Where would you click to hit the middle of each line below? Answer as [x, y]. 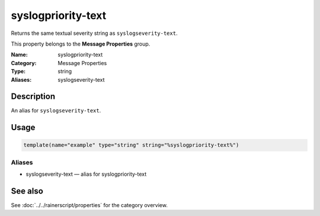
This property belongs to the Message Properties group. [81, 44]
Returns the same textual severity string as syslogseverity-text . [94, 33]
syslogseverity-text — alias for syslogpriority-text [86, 174]
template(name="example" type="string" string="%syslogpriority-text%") [131, 145]
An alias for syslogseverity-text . [56, 111]
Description [33, 97]
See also [27, 191]
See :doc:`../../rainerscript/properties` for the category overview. [89, 205]
